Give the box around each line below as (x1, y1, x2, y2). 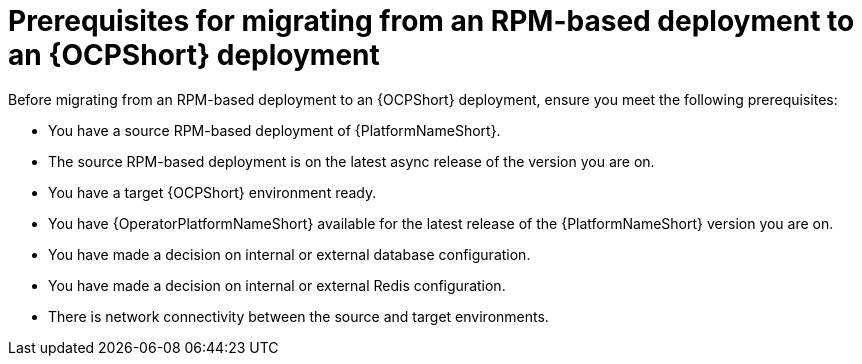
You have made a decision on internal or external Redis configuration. (48, 276, 506, 294)
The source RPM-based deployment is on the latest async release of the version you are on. (48, 152, 655, 170)
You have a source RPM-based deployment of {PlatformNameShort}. (48, 121, 501, 139)
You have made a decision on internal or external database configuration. (48, 245, 531, 263)
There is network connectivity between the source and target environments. (48, 307, 549, 325)
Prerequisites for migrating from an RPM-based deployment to (8, 4, 855, 38)
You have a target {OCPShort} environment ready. (48, 183, 377, 201)
